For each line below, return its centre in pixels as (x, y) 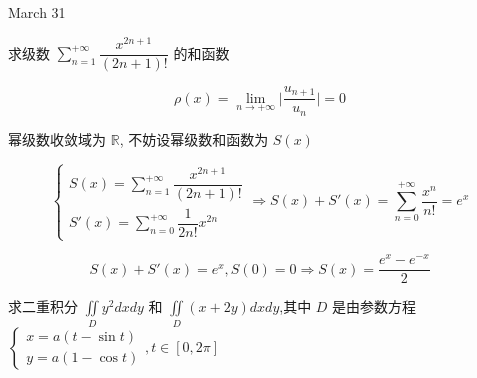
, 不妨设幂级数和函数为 (194, 138)
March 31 (37, 12)
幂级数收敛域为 (57, 138)
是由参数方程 (374, 306)
